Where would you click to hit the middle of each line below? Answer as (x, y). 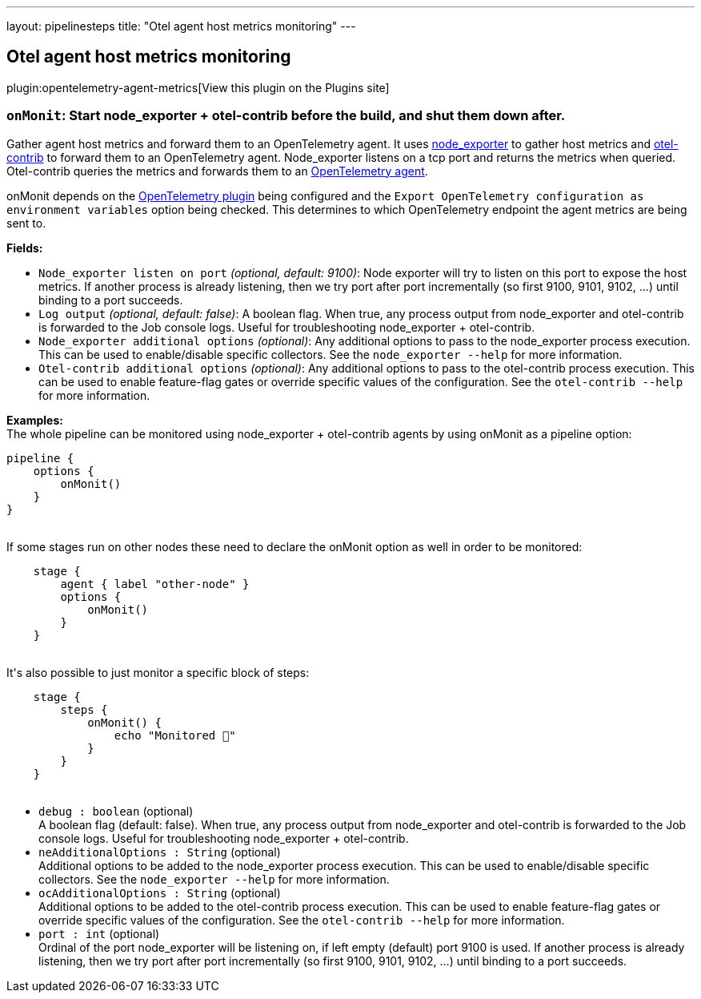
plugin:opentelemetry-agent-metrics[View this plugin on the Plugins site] (198, 87)
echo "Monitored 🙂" (175, 735)
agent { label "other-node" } (155, 584)
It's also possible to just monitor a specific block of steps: (158, 672)
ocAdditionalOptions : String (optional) (160, 892)
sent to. (26, 223)
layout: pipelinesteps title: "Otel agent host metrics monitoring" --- (181, 26)
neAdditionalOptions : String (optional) (160, 852)
